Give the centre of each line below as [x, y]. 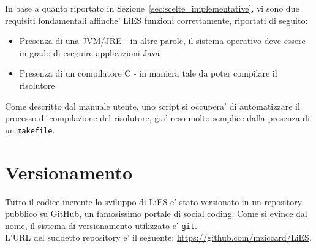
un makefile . [30, 130]
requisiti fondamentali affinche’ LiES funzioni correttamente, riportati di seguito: [156, 20]
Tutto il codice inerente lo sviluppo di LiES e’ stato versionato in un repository [154, 201]
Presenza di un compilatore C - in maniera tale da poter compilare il [148, 73]
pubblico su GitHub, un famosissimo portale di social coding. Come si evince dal [156, 213]
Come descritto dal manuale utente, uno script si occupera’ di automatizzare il [152, 106]
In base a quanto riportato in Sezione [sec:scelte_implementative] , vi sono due [152, 8]
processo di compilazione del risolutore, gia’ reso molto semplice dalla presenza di [158, 118]
